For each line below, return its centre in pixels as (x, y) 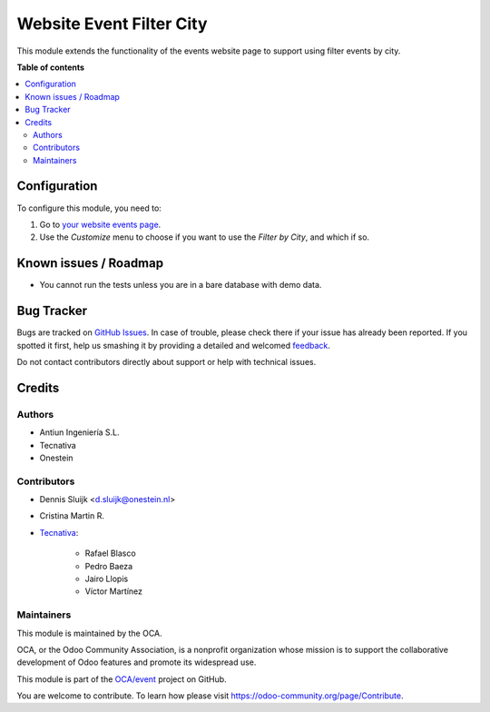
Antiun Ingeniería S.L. (79, 432)
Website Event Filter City (112, 24)
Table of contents (51, 67)
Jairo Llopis (107, 578)
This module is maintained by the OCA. (89, 633)
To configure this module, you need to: (89, 208)
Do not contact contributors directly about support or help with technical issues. (167, 361)
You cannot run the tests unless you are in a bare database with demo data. (181, 285)
